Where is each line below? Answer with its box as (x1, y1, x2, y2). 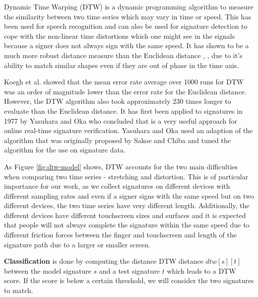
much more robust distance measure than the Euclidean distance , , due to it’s (4, 50, 243, 60)
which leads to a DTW (167, 265, 236, 276)
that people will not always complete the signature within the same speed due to (4, 220, 250, 230)
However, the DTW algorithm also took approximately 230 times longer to (4, 96, 231, 106)
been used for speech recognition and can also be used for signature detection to (4, 21, 248, 31)
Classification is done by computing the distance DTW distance (4, 256, 203, 266)
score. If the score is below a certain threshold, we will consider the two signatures (4, 275, 254, 286)
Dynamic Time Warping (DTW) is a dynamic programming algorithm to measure (4, 1, 254, 11)
